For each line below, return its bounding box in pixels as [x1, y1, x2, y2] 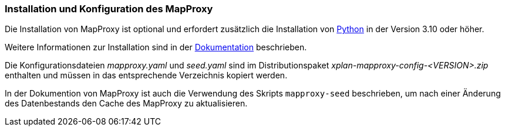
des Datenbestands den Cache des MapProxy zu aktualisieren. [5, 98, 248, 109]
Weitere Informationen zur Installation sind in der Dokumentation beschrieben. [5, 42, 307, 53]
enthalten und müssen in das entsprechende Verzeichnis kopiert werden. [5, 70, 288, 81]
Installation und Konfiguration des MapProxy [5, 3, 213, 15]
